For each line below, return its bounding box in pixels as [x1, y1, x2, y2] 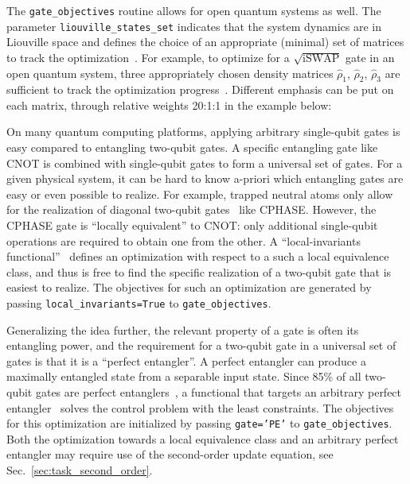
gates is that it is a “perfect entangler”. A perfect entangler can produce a [6, 352, 366, 369]
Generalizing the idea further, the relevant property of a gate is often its [6, 321, 359, 338]
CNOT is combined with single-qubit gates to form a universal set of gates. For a [6, 154, 403, 171]
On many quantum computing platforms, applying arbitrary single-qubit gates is [6, 123, 400, 140]
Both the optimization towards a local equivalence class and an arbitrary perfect [6, 430, 399, 447]
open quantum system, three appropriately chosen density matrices [6, 64, 334, 81]
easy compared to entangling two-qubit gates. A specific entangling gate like [6, 139, 378, 156]
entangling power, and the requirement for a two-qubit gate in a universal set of [6, 337, 396, 354]
